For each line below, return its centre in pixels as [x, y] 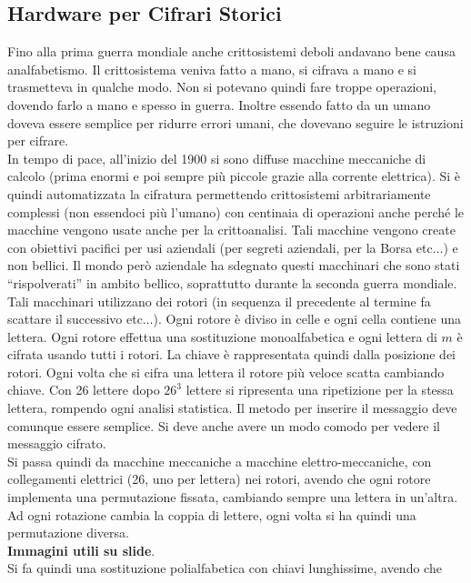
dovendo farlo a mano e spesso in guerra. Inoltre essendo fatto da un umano [219, 104]
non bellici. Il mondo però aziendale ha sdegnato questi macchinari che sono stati [234, 265]
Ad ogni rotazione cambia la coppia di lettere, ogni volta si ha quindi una [212, 514]
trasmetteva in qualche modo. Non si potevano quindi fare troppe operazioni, [222, 87]
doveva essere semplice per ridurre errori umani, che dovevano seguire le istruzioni [235, 122]
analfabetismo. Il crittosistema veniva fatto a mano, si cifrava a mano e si [212, 69]
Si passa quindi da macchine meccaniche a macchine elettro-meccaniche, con [220, 461]
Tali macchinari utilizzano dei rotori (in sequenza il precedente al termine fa [219, 301]
